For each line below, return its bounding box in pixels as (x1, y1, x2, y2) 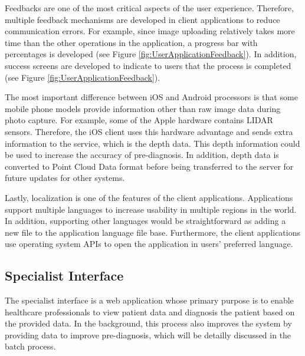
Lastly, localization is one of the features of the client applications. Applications (5, 191, 293, 203)
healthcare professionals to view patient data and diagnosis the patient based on (5, 305, 295, 318)
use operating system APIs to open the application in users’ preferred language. (5, 238, 293, 250)
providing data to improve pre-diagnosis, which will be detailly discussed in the (5, 328, 291, 341)
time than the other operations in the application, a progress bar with (5, 36, 258, 48)
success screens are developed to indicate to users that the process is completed (5, 59, 291, 71)
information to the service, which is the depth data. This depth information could (5, 137, 300, 149)
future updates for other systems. (5, 172, 125, 184)
